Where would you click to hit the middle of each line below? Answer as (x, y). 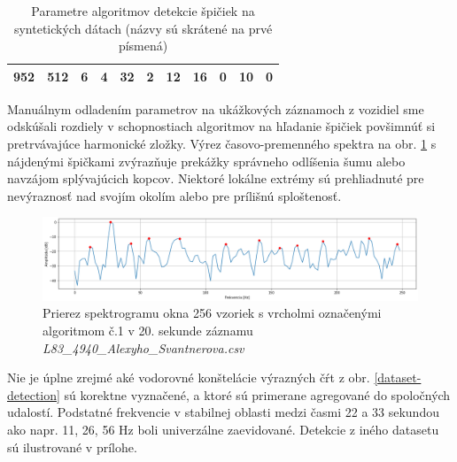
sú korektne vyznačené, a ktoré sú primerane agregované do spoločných (257, 394)
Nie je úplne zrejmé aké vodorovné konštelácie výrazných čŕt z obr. (189, 377)
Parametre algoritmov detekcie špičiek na (143, 11)
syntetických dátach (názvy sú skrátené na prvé (143, 28)
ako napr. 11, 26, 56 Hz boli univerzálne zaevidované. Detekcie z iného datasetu (223, 429)
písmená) (143, 46)
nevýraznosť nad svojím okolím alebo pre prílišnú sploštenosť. (174, 195)
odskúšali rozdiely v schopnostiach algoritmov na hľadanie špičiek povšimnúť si (221, 126)
